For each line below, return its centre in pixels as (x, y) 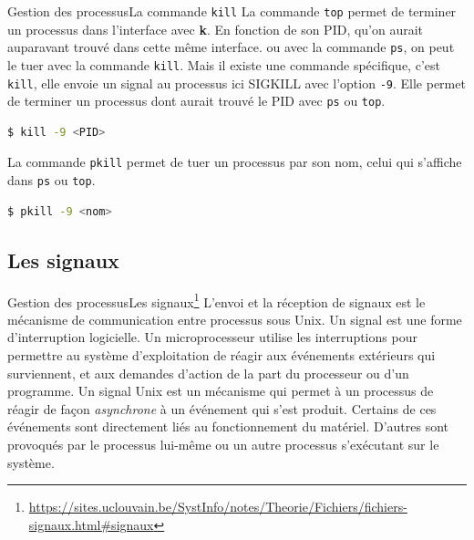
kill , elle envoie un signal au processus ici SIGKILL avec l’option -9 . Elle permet (237, 83)
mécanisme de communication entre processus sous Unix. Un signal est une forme (235, 319)
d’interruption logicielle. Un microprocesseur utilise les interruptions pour (212, 337)
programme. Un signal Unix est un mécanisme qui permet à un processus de (221, 391)
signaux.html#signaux (91, 524)
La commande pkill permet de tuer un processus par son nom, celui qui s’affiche (235, 162)
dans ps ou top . (52, 180)
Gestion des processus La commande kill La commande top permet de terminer (232, 11)
